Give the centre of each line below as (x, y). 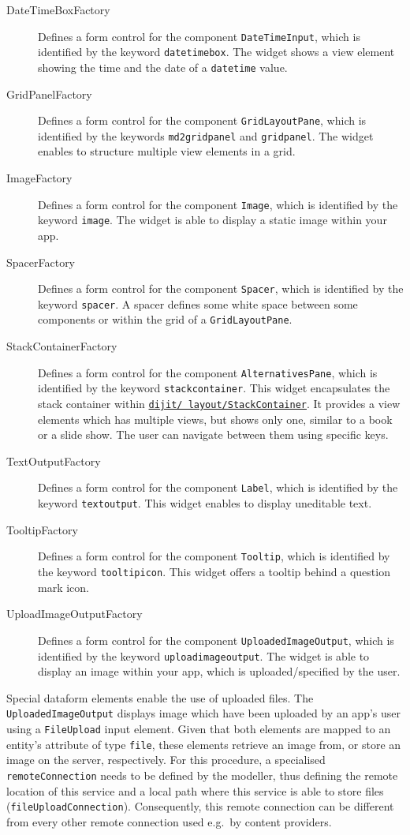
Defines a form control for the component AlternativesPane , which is (208, 372)
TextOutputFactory (54, 461)
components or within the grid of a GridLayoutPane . (165, 319)
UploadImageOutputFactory (75, 614)
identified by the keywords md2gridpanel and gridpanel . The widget (206, 135)
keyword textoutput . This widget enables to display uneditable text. (205, 503)
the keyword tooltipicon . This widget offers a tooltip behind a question (214, 572)
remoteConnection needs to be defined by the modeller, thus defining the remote (202, 775)
